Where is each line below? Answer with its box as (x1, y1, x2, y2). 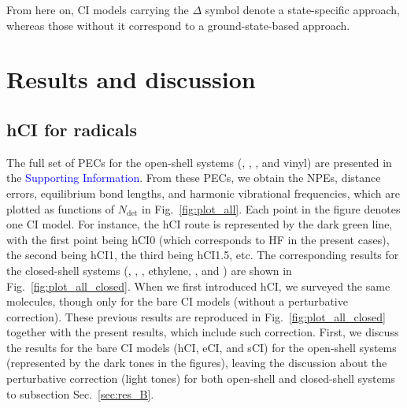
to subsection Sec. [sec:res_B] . (6, 385, 154, 402)
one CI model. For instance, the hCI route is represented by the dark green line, (6, 216, 393, 232)
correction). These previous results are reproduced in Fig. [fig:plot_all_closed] (6, 308, 386, 325)
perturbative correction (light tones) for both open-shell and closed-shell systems (6, 370, 395, 387)
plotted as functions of (6, 200, 115, 217)
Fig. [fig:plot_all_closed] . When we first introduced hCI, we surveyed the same (6, 277, 390, 294)
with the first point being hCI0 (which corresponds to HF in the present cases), (6, 231, 390, 247)
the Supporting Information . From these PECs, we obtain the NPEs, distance (6, 169, 381, 186)
